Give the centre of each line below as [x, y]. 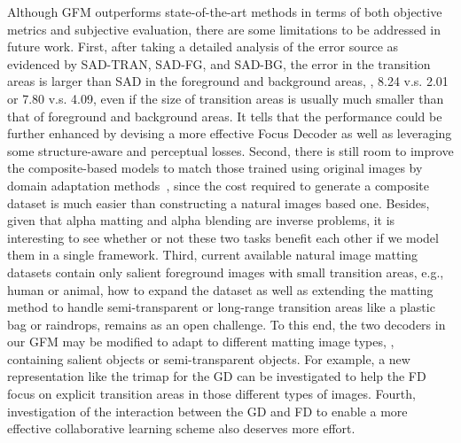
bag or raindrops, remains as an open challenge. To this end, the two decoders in [227, 324]
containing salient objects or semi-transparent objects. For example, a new [209, 358]
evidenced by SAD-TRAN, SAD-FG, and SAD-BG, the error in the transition [219, 63]
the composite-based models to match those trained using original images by [215, 168]
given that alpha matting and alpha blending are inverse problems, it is [201, 220]
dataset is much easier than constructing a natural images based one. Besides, [219, 202]
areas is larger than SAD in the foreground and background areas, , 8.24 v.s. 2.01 [228, 81]
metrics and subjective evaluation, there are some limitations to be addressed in [224, 29]
